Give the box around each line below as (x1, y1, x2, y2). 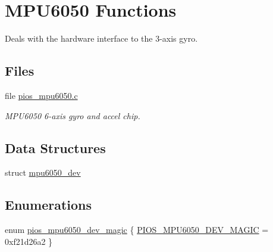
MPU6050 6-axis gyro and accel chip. (5, 109, 140, 122)
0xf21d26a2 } (5, 235, 53, 247)
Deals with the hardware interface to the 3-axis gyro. (5, 32, 198, 45)
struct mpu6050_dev (5, 166, 81, 179)
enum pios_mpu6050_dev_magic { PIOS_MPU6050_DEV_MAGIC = (5, 223, 269, 236)
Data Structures (5, 138, 106, 157)
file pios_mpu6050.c (5, 89, 78, 101)
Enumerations (5, 195, 92, 214)
